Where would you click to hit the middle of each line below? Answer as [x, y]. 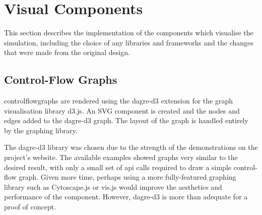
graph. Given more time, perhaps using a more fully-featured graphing [127, 177]
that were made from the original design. [67, 52]
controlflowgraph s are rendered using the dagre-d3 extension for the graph [119, 101]
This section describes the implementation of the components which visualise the [129, 33]
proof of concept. [30, 207]
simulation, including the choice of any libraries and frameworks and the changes [129, 42]
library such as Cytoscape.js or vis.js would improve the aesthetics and [113, 186]
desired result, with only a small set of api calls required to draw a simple [118, 167]
